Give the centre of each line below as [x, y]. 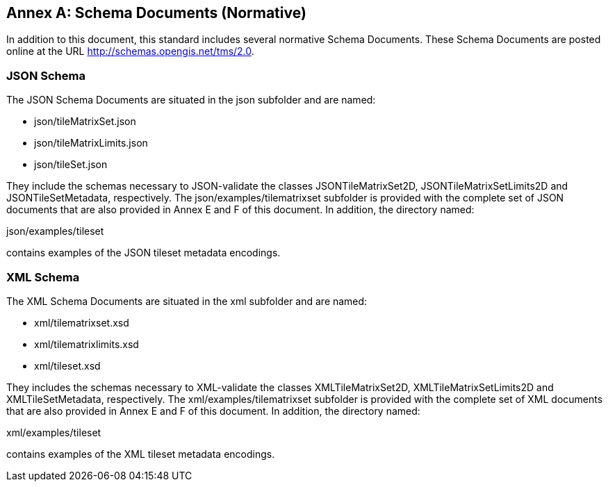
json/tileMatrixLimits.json [91, 143]
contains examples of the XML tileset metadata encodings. [141, 454]
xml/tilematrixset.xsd [82, 322]
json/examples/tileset [55, 231]
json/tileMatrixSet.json [85, 122]
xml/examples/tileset [54, 432]
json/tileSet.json [71, 165]
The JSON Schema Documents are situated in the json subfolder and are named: [191, 100]
